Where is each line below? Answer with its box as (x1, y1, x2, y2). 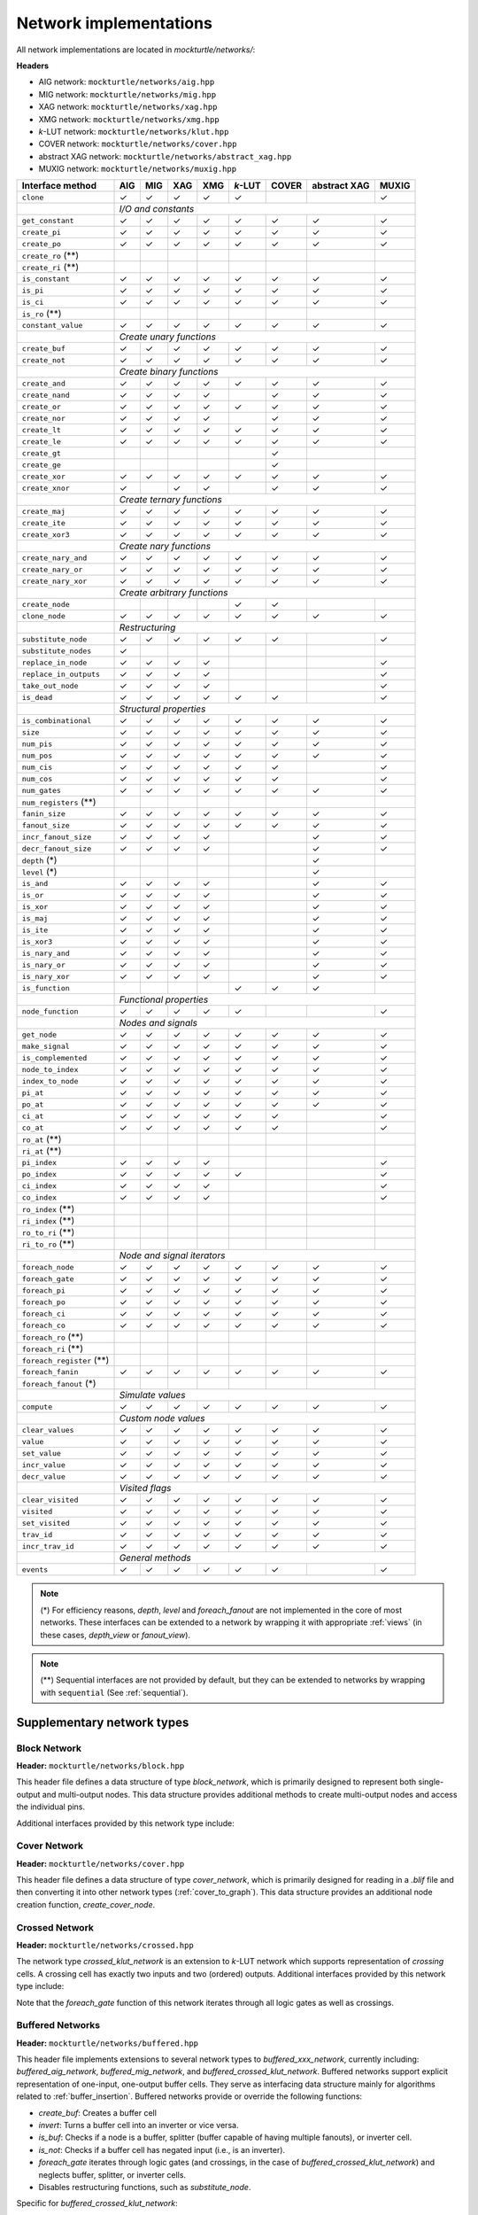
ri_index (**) (21, 1215, 75, 1227)
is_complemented (21, 1053, 88, 1062)
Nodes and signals (119, 1017, 198, 1030)
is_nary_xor (21, 971, 70, 981)
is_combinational (21, 716, 92, 726)
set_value (21, 1449, 62, 1457)
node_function (21, 1006, 79, 1016)
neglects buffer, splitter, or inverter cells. (38, 2169, 186, 2180)
